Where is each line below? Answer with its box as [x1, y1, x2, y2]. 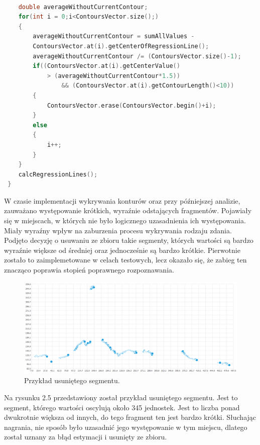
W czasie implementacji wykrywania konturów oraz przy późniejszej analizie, [4, 195, 240, 206]
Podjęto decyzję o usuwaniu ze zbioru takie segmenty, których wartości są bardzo [4, 235, 253, 245]
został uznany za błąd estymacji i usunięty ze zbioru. [4, 431, 167, 442]
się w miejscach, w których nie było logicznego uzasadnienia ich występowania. [4, 215, 246, 226]
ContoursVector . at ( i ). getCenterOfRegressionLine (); [33, 42, 209, 50]
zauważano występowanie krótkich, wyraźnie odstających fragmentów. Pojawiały [4, 205, 252, 216]
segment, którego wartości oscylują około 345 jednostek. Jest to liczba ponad [4, 402, 240, 412]
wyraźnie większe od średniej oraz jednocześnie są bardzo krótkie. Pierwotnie [4, 244, 240, 255]
